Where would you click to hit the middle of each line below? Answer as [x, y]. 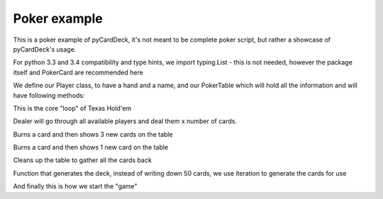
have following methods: [49, 95]
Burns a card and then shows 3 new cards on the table [93, 134]
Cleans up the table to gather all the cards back [82, 160]
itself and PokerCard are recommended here [78, 72]
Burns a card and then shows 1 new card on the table [91, 147]
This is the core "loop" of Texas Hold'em [72, 108]
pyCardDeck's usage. [45, 49]
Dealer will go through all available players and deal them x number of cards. [125, 121]
